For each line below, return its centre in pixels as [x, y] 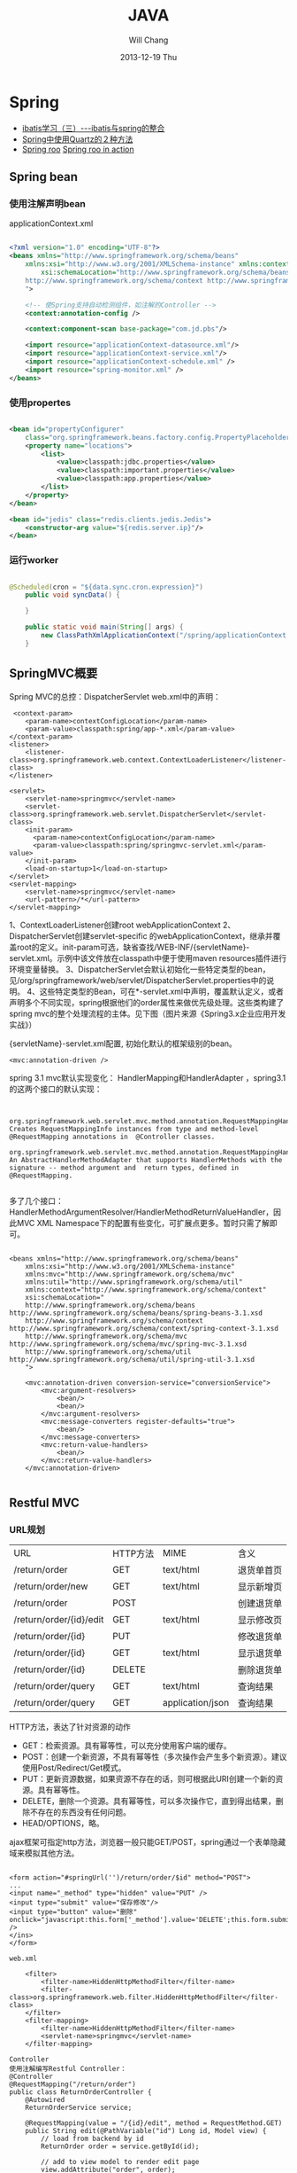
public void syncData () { [73, 595]
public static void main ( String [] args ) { [104, 627]
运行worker [34, 560]
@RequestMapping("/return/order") [73, 2084]
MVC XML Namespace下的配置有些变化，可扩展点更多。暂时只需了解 [143, 1223]
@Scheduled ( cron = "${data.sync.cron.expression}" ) [106, 587]
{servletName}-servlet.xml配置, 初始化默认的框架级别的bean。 [123, 1044]
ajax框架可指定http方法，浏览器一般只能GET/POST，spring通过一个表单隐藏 [148, 1842]
